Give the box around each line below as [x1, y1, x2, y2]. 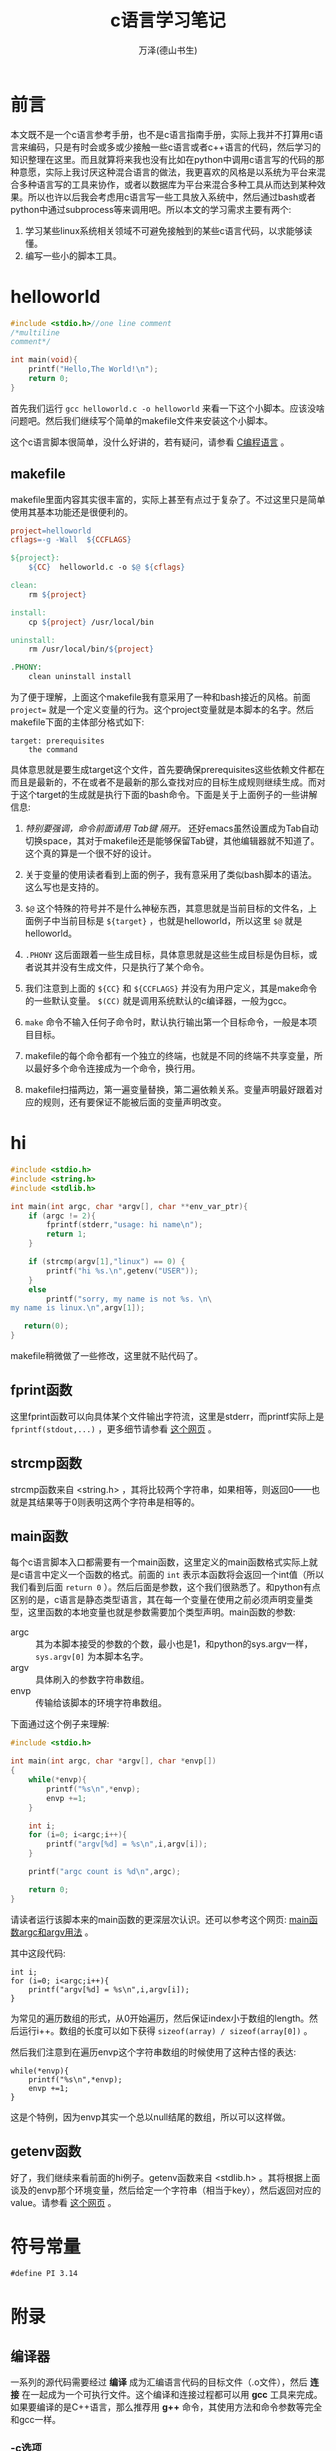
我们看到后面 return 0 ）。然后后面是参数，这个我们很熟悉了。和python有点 [10, 1581, 322, 1593]
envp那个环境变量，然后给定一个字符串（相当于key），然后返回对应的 [36, 2184, 322, 2196]
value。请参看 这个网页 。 [10, 2196, 117, 2208]
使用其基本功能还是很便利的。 [10, 506, 133, 518]
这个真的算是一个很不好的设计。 [24, 847, 157, 860]
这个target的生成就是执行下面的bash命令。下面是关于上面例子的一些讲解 [18, 789, 318, 801]
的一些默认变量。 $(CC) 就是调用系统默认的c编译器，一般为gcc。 [24, 995, 293, 1007]
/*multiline [10, 327, 60, 338]
